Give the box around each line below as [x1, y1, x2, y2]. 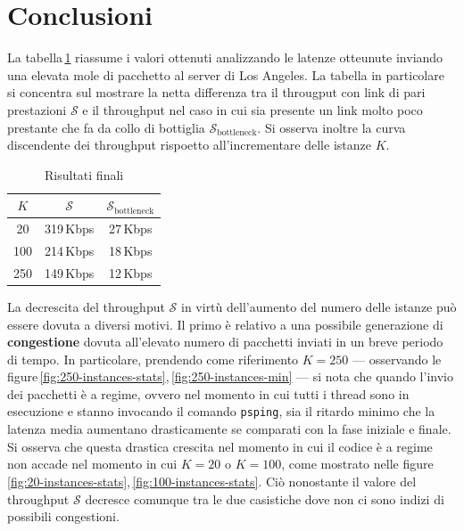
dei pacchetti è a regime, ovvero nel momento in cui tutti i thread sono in [7, 384, 410, 403]
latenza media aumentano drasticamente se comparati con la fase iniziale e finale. [7, 420, 452, 438]
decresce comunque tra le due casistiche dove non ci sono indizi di [85, 489, 444, 508]
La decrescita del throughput [7, 297, 165, 315]
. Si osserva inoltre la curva [257, 118, 406, 136]
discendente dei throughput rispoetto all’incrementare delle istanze [7, 135, 371, 154]
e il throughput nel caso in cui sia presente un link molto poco [82, 100, 423, 118]
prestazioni [7, 100, 67, 118]
